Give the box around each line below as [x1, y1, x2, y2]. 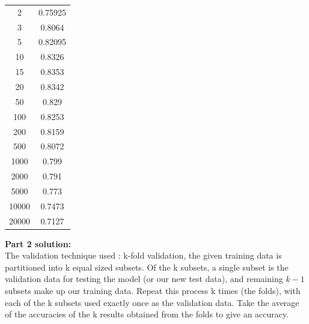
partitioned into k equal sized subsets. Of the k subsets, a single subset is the [5, 260, 289, 273]
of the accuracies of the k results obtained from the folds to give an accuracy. [5, 308, 289, 320]
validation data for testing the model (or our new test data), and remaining [5, 272, 283, 285]
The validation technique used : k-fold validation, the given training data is [5, 249, 282, 262]
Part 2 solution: [5, 237, 72, 250]
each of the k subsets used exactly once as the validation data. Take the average [5, 296, 299, 308]
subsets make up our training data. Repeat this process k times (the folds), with [5, 284, 301, 297]
